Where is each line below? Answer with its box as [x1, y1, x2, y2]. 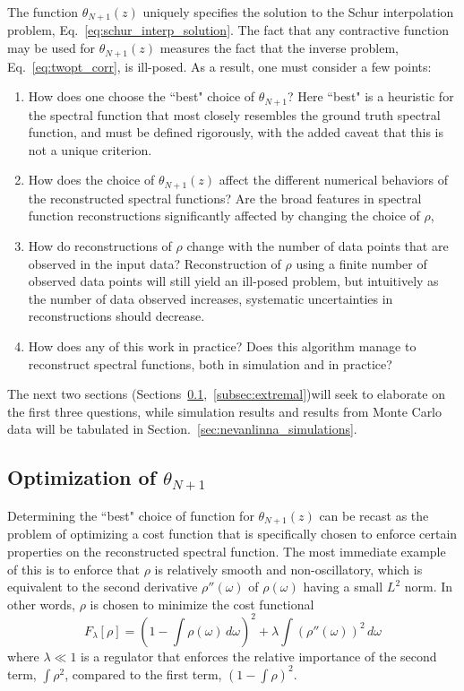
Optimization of [7, 463, 157, 491]
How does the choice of [28, 170, 155, 189]
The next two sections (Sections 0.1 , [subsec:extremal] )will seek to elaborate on [7, 384, 445, 403]
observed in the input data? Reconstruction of [28, 254, 281, 272]
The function [7, 3, 78, 21]
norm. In [404, 577, 453, 596]
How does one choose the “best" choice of [28, 87, 255, 106]
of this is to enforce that [7, 559, 140, 578]
